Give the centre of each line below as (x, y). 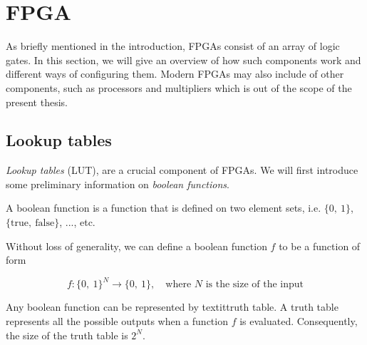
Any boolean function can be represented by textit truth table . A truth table (172, 307)
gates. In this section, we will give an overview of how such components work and (183, 60)
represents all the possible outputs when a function (117, 320)
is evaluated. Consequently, (299, 320)
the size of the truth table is (67, 335)
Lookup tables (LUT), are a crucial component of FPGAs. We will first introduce (182, 170)
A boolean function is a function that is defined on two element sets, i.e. (164, 208)
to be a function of (320, 246)
